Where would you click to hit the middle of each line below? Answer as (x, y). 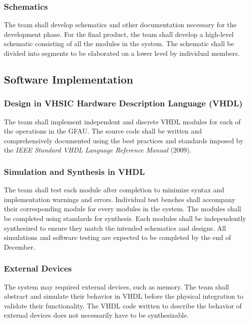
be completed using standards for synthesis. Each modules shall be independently (125, 218)
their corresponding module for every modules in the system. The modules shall (123, 209)
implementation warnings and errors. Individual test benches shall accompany (120, 199)
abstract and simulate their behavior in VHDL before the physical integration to (124, 296)
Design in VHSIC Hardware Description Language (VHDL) (123, 103)
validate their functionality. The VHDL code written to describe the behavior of (123, 305)
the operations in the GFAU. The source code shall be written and (103, 131)
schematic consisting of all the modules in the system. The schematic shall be (119, 43)
